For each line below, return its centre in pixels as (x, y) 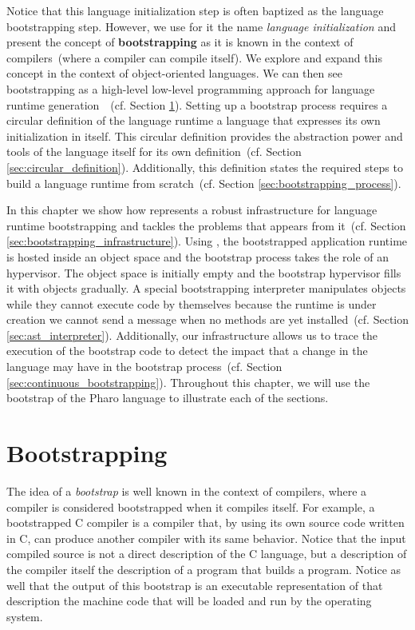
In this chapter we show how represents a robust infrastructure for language (192, 210)
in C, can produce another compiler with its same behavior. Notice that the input (206, 538)
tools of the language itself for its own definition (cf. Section (154, 152)
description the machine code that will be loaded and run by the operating (189, 601)
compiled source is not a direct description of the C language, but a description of (207, 554)
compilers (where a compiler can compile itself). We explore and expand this (194, 57)
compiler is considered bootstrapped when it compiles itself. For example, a (191, 506)
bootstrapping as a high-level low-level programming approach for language (191, 88)
